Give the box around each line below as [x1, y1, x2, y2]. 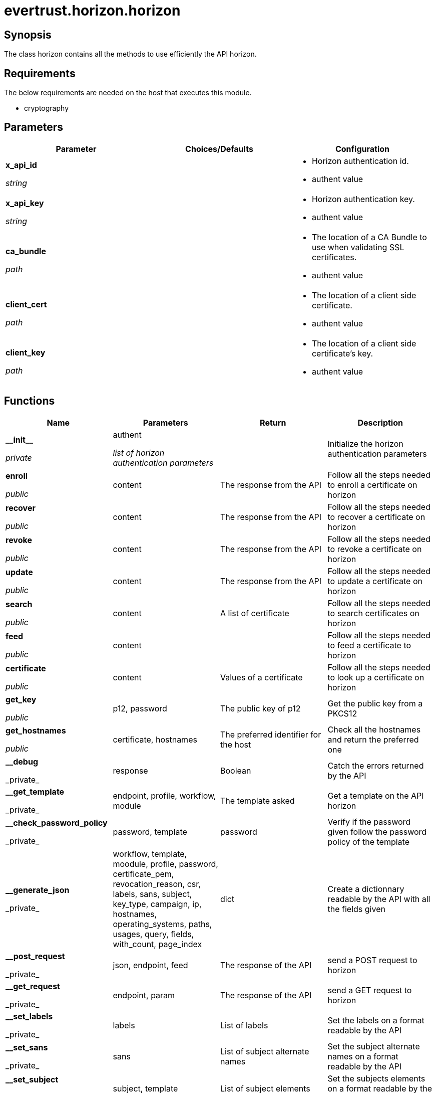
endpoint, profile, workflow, [113, 790, 216, 801]
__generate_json [6, 884, 70, 895]
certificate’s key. [311, 348, 373, 358]
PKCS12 [327, 708, 357, 718]
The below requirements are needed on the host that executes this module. [4, 88, 252, 97]
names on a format [327, 1051, 398, 1061]
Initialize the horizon [327, 438, 403, 449]
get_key [6, 694, 37, 704]
